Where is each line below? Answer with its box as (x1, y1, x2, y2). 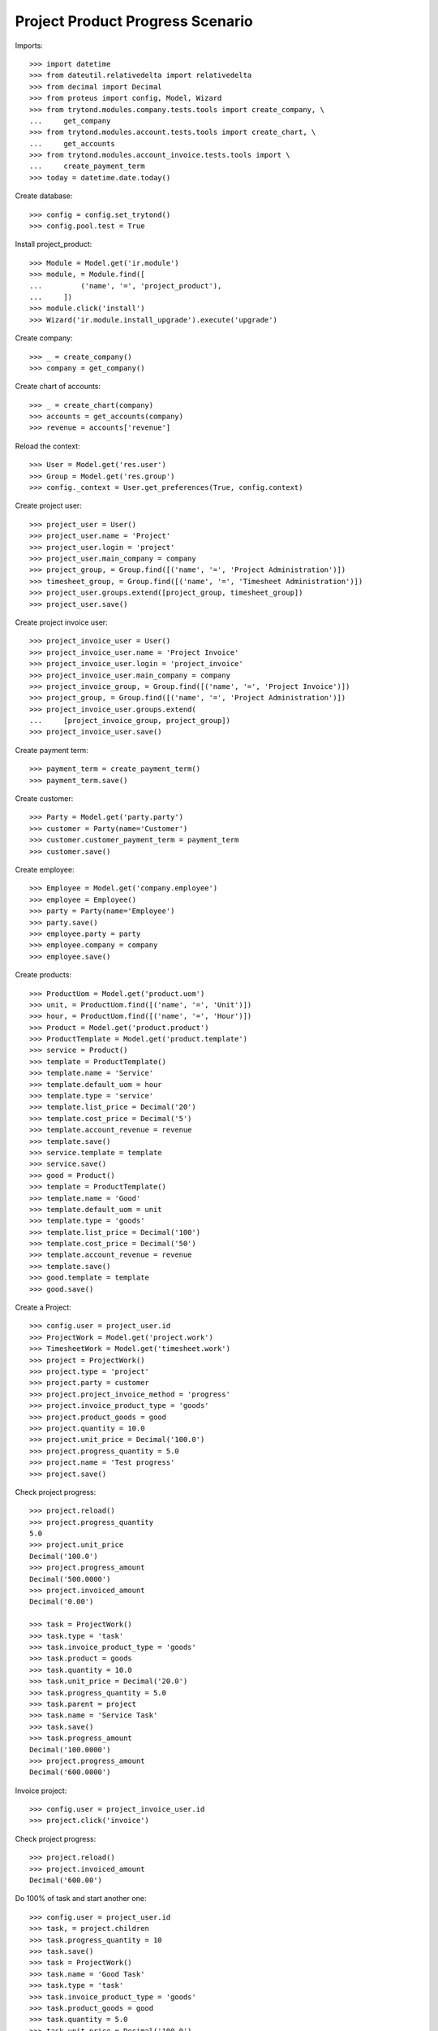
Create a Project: (15, 1302, 72, 1312)
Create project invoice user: (15, 617, 109, 627)
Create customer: (15, 794, 74, 803)
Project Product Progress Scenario (15, 12, 253, 30)
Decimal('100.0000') (29, 1745, 111, 1754)
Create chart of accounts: (15, 382, 101, 392)
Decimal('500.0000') (29, 1574, 111, 1583)
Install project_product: (15, 240, 92, 249)
